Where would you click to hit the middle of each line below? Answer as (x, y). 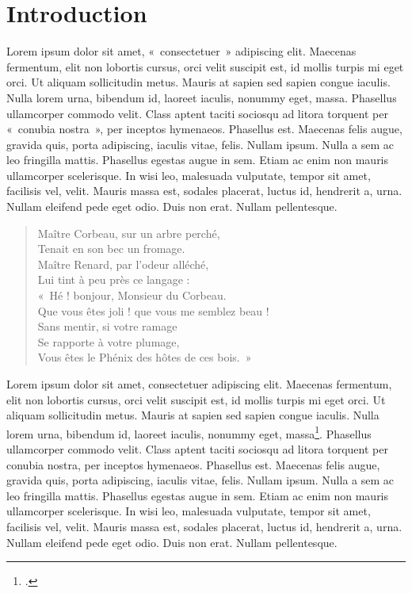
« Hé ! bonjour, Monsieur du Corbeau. (132, 295)
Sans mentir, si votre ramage (107, 326)
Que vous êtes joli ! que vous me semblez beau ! (153, 310)
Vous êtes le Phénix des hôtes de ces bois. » (145, 357)
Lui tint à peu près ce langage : (114, 279)
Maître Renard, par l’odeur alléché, (123, 264)
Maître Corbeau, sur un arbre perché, (129, 233)
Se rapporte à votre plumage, (109, 341)
